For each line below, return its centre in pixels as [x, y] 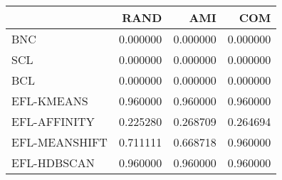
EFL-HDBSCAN [53, 163]
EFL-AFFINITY [53, 121]
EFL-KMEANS [50, 101]
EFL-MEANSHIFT [59, 142]
